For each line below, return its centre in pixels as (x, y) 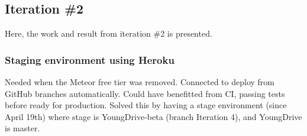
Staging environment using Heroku (90, 59)
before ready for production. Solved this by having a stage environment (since (146, 105)
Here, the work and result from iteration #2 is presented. (109, 33)
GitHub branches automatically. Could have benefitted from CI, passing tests (145, 93)
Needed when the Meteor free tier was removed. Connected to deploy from (140, 82)
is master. (22, 128)
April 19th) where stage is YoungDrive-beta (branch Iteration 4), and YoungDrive (153, 116)
